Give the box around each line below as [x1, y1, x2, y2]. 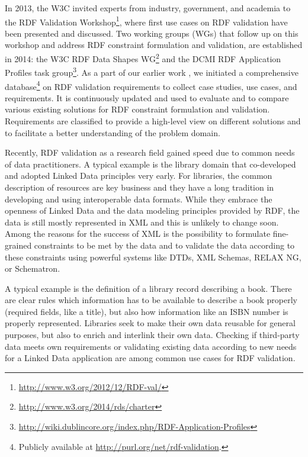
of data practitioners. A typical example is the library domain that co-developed [5, 157, 296, 170]
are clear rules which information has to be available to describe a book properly [5, 294, 298, 306]
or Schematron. [5, 262, 60, 275]
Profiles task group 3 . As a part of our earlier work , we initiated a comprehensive [5, 65, 299, 78]
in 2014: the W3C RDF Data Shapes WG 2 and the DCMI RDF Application [5, 51, 281, 65]
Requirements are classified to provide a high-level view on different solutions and [5, 114, 301, 127]
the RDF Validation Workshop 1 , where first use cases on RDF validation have [5, 14, 288, 28]
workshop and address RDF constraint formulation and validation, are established [5, 38, 303, 51]
